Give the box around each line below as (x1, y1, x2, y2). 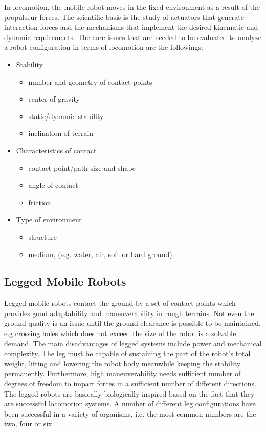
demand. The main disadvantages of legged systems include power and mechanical (4, 338, 262, 348)
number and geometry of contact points (28, 76, 152, 87)
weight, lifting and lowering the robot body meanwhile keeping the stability (4, 358, 241, 368)
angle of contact (28, 180, 78, 190)
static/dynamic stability (28, 110, 104, 121)
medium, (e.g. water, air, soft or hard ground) (28, 248, 172, 259)
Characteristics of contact (16, 145, 97, 155)
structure (28, 231, 57, 242)
